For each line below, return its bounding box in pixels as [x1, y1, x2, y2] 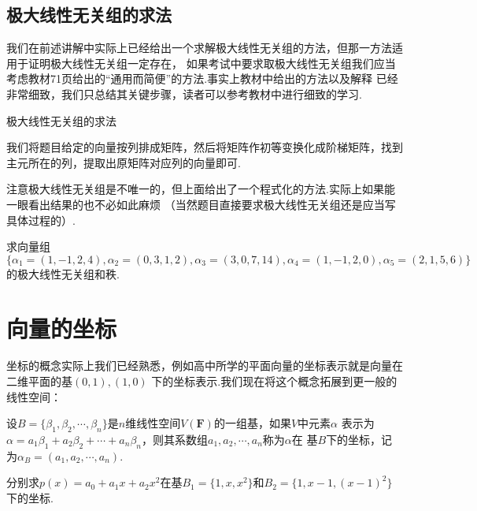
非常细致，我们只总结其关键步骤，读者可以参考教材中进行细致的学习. [6, 85, 362, 102]
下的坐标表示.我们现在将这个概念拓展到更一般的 [151, 373, 397, 390]
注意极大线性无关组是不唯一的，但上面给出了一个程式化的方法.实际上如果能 [6, 181, 395, 197]
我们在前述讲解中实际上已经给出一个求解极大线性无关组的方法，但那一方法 [6, 39, 392, 56]
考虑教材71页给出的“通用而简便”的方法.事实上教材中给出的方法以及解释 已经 [6, 70, 398, 87]
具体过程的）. [6, 211, 76, 228]
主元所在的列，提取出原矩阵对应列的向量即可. [6, 154, 241, 170]
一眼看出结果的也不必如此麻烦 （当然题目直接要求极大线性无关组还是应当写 [6, 196, 396, 212]
